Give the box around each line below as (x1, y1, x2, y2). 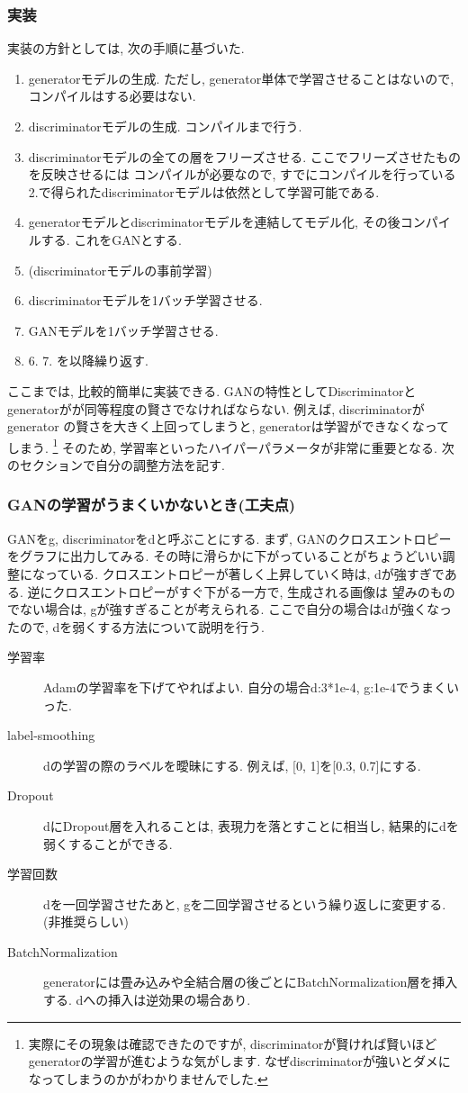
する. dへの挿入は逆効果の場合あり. (43, 990, 251, 1009)
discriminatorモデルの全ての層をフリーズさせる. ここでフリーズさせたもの (28, 147, 462, 166)
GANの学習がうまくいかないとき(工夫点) (7, 493, 296, 516)
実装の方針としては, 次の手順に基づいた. (7, 39, 245, 58)
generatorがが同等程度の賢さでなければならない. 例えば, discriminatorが (7, 399, 425, 418)
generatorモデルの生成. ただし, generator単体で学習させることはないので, (28, 68, 454, 87)
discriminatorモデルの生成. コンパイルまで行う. (28, 117, 302, 135)
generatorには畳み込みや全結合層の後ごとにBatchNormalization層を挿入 (43, 972, 458, 991)
